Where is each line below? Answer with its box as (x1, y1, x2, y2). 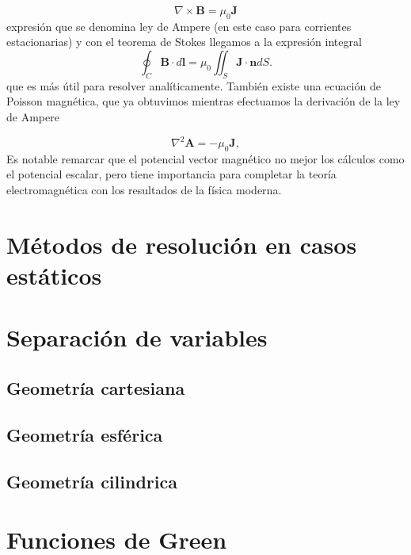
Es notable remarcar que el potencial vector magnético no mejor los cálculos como (6, 150, 405, 166)
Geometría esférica (6, 422, 163, 446)
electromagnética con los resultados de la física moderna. (6, 182, 282, 198)
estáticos (6, 259, 102, 292)
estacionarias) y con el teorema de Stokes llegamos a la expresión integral (6, 33, 362, 50)
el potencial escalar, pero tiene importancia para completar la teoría (6, 166, 337, 182)
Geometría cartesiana (6, 375, 185, 400)
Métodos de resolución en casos (6, 228, 357, 260)
